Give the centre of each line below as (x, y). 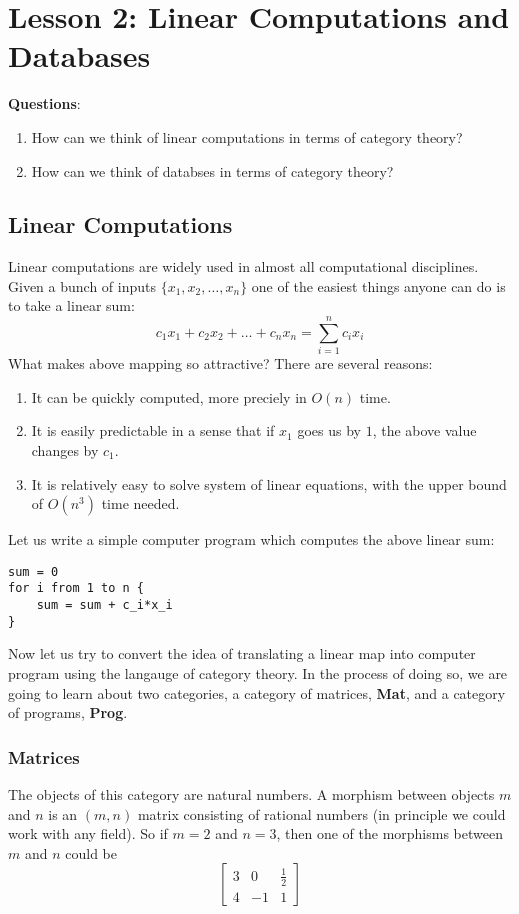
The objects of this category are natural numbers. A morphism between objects (251, 793)
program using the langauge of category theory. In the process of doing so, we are (258, 672)
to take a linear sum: (71, 305)
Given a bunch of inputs (82, 285)
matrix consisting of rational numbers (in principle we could (321, 813)
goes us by (329, 430)
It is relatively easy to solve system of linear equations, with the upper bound (269, 483)
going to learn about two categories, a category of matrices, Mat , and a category (257, 692)
